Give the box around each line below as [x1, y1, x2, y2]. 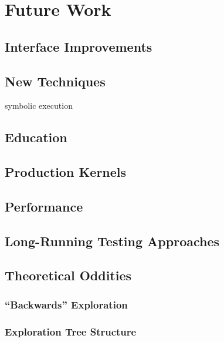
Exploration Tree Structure [5, 324, 137, 338]
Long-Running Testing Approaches [5, 232, 220, 250]
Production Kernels [5, 163, 127, 181]
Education [5, 128, 67, 146]
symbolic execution [5, 99, 73, 112]
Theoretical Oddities [5, 266, 132, 284]
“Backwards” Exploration [5, 297, 128, 311]
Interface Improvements [5, 37, 152, 55]
